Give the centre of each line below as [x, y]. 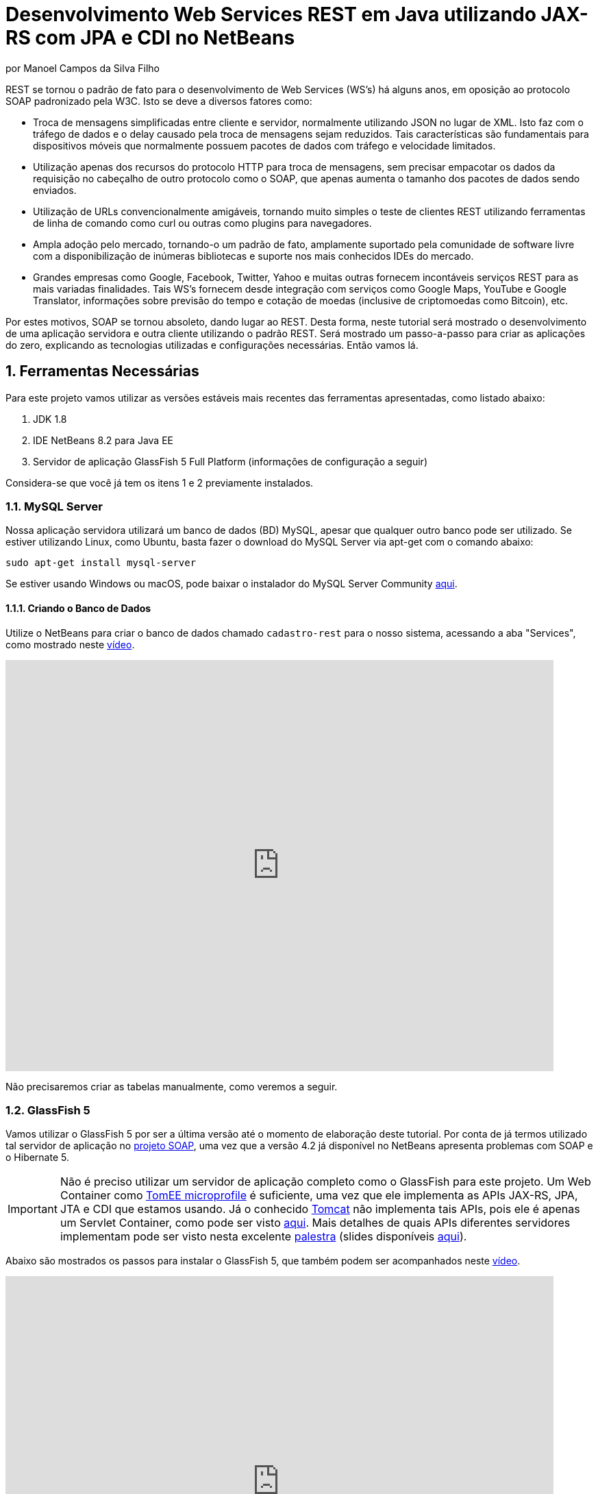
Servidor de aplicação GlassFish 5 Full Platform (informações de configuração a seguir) [230, 461]
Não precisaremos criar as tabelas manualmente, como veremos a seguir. [172, 1086]
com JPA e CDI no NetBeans [165, 38]
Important [33, 1209]
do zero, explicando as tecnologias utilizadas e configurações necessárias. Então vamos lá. [212, 345]
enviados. [55, 190]
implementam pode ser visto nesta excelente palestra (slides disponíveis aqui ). [263, 1237]
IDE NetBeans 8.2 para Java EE [103, 440]
